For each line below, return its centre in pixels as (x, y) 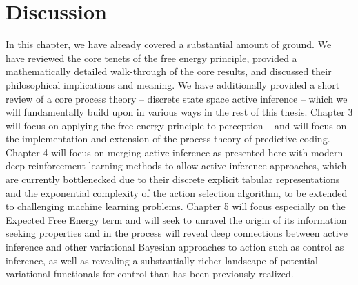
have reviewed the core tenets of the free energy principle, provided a (151, 57)
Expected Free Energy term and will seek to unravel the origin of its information (176, 219)
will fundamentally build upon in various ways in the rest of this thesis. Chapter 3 (179, 112)
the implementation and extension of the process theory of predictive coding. (168, 139)
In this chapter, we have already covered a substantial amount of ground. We (169, 44)
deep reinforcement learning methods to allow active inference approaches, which (176, 166)
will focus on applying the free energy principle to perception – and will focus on (176, 125)
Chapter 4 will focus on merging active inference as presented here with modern (175, 152)
